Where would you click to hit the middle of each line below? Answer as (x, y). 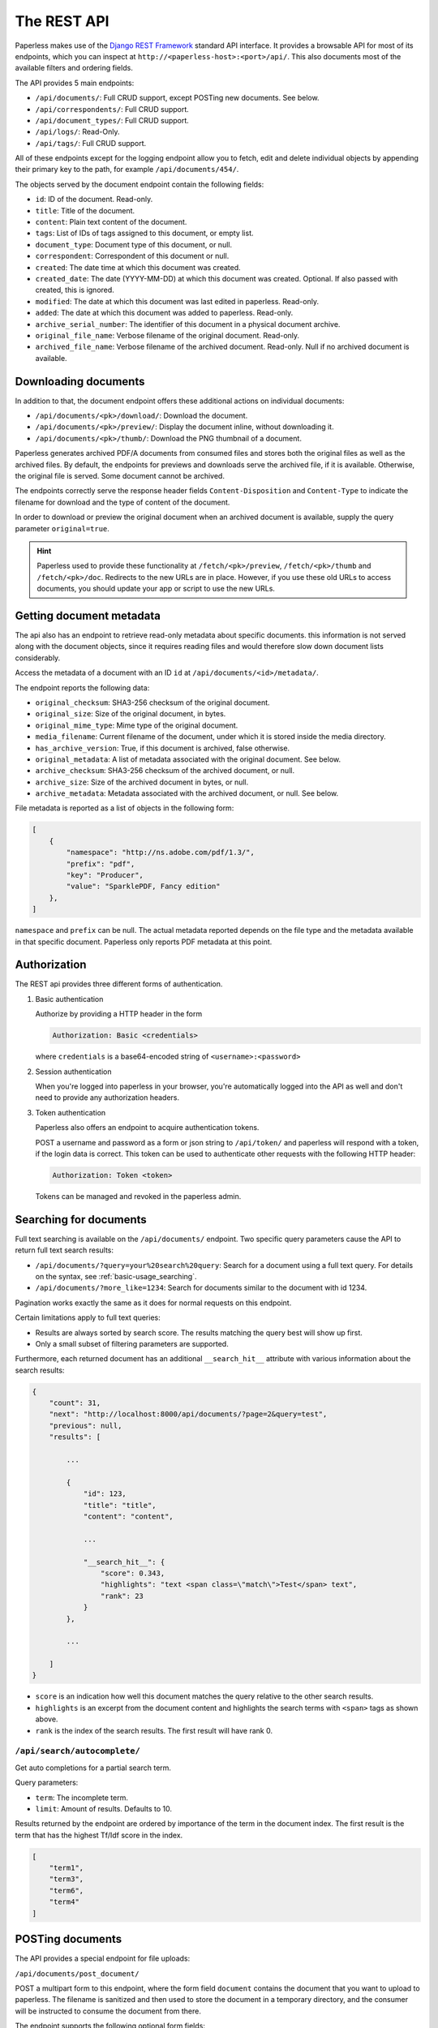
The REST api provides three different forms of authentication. (119, 984)
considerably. (38, 658)
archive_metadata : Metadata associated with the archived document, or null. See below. (187, 793)
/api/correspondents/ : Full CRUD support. (112, 109)
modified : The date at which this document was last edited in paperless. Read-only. (177, 301)
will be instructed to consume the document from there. (108, 2011)
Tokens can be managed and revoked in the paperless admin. (138, 1196)
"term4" (64, 1902)
